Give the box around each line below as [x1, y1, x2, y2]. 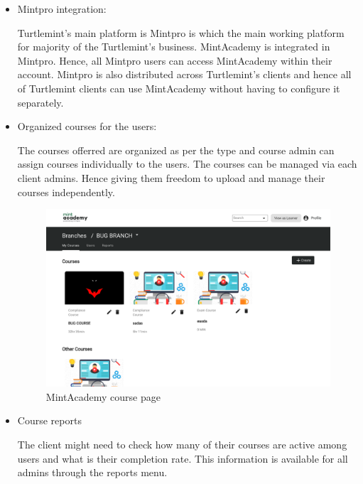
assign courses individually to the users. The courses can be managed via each [17, 156, 357, 171]
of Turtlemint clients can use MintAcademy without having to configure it [17, 80, 340, 95]
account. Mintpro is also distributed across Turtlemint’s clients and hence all [17, 67, 352, 82]
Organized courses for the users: [17, 119, 157, 134]
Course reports [17, 413, 82, 428]
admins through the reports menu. [17, 465, 168, 480]
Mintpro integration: [17, 1, 107, 16]
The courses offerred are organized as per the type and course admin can [17, 142, 335, 157]
